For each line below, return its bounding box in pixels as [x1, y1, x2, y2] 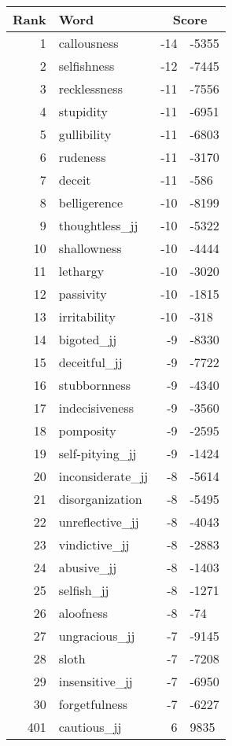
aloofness [58, 604, 109, 622]
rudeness [58, 148, 106, 166]
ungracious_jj [58, 627, 135, 645]
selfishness [58, 57, 115, 75]
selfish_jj [58, 581, 109, 599]
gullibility [58, 125, 112, 143]
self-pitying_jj [58, 444, 137, 462]
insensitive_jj [58, 672, 133, 690]
